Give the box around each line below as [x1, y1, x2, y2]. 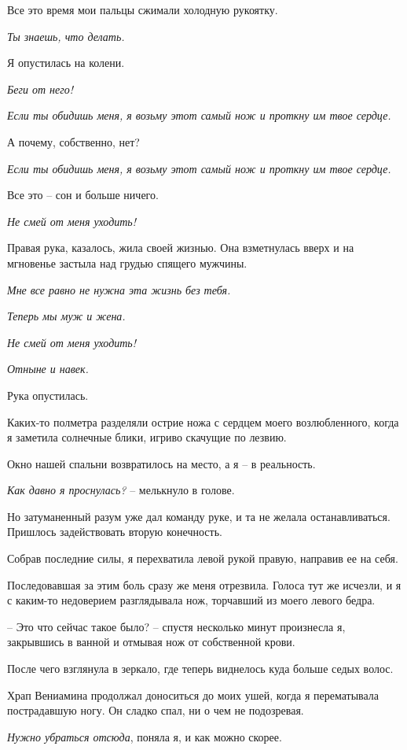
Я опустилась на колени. [7, 54, 125, 71]
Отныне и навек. [7, 360, 89, 377]
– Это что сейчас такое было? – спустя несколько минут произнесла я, [7, 618, 346, 634]
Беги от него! [7, 80, 73, 97]
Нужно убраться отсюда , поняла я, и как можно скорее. [7, 728, 282, 744]
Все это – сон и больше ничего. [7, 187, 159, 203]
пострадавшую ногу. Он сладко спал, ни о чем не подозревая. [7, 702, 304, 719]
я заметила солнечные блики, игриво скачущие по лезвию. [7, 429, 287, 445]
